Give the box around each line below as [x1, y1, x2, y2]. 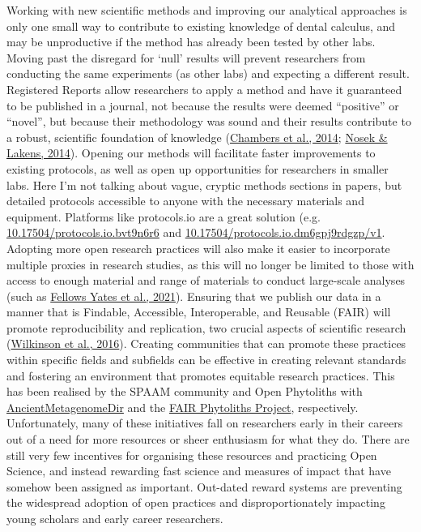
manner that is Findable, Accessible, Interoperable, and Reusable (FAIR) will [6, 303, 391, 320]
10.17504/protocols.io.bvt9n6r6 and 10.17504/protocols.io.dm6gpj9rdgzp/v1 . [6, 224, 385, 241]
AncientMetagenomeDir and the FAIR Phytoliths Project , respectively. [6, 398, 359, 415]
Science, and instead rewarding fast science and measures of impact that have [6, 462, 391, 479]
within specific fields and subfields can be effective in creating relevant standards [6, 351, 406, 368]
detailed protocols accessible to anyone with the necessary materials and [6, 192, 364, 209]
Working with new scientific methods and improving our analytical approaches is [6, 2, 407, 18]
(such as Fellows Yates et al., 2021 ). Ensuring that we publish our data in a [6, 287, 381, 304]
